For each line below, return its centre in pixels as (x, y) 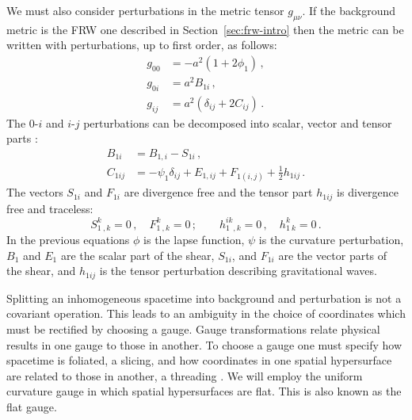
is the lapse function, (194, 240)
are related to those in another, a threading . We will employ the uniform (185, 375)
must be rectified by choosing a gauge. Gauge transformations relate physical (193, 328)
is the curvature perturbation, (331, 240)
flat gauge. (32, 406)
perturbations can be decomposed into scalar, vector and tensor (238, 122)
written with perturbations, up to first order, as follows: (142, 45)
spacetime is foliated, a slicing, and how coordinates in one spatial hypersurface (199, 360)
